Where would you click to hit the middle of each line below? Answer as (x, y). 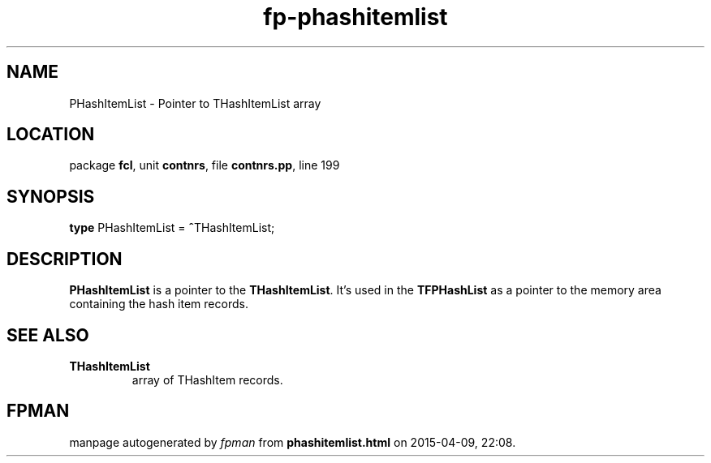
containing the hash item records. (159, 304)
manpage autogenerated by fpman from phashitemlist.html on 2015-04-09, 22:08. (293, 442)
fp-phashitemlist (355, 17)
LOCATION (51, 135)
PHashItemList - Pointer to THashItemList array (195, 103)
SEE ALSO (48, 335)
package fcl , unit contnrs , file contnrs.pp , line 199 (205, 165)
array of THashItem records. (207, 379)
